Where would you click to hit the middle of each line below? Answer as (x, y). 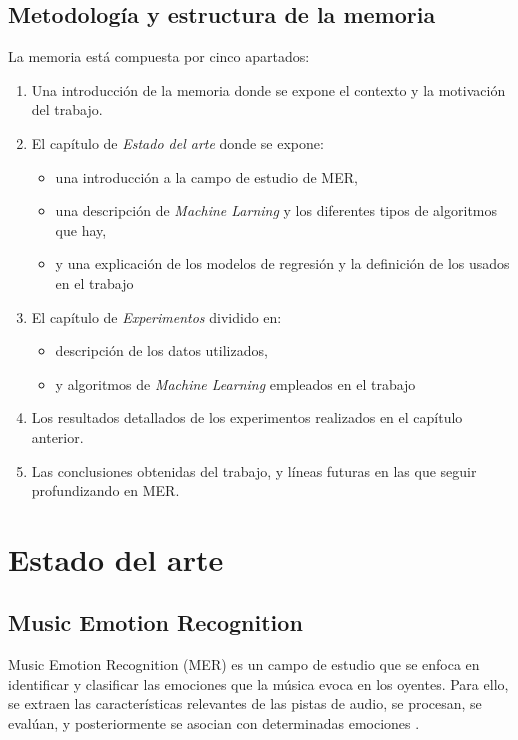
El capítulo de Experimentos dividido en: (156, 316)
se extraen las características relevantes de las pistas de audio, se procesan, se (245, 703)
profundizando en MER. (105, 490)
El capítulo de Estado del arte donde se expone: (177, 142)
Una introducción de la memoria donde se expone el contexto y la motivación (268, 89)
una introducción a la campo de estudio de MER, (206, 176)
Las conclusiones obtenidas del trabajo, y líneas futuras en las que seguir (254, 470)
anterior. (57, 436)
